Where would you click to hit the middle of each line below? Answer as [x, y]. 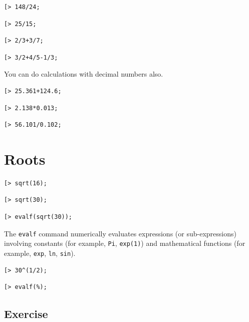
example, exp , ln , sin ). [40, 253]
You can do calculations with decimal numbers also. [84, 74]
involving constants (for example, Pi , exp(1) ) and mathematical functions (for [125, 243]
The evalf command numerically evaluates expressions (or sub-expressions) [120, 233]
